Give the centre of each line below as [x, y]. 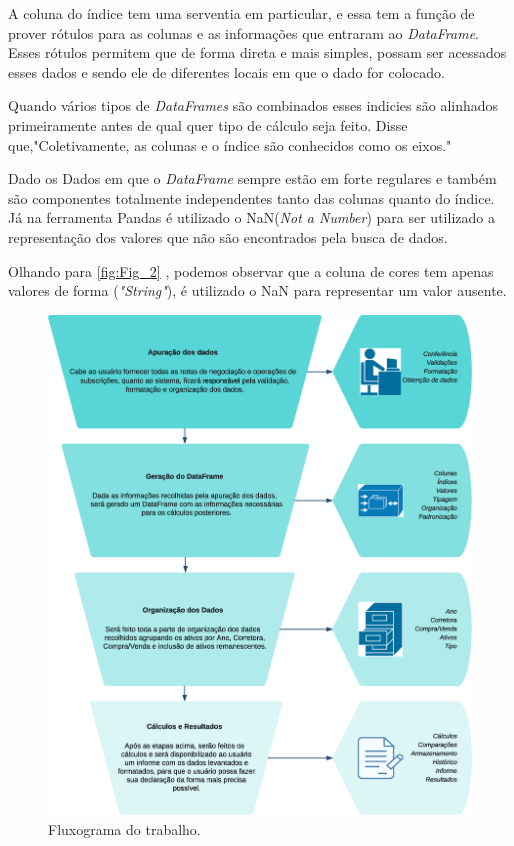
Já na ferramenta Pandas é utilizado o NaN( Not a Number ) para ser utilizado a [251, 217]
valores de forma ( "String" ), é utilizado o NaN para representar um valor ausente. [257, 290]
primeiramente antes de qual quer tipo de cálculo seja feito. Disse [208, 124]
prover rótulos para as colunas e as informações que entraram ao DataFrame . [243, 32]
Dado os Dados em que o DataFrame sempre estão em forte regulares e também [252, 178]
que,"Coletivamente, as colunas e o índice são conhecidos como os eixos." [230, 144]
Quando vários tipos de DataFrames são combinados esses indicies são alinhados [253, 105]
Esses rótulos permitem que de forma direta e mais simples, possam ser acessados [257, 52]
